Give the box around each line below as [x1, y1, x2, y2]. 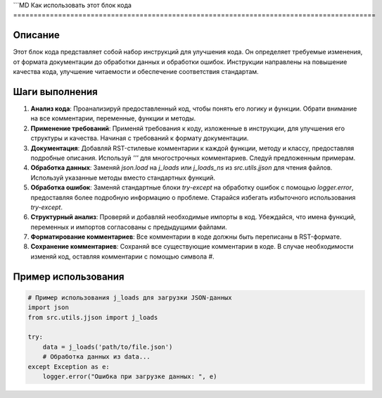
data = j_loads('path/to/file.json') [42, 342, 173, 351]
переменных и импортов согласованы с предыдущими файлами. [30, 223, 228, 231]
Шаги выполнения [13, 85, 98, 98]
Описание [13, 29, 60, 42]
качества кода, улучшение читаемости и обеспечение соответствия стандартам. [13, 68, 260, 76]
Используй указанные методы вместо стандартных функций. [30, 173, 216, 182]
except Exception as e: [27, 363, 110, 371]
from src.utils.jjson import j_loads [27, 313, 158, 321]
